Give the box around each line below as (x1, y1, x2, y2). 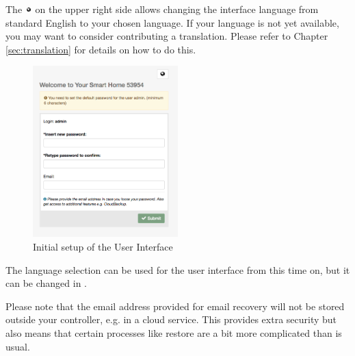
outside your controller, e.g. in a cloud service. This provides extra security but (5, 312, 337, 327)
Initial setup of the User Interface (33, 240, 173, 254)
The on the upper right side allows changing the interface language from (5, 2, 319, 16)
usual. (5, 339, 30, 353)
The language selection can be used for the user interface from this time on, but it (5, 262, 350, 277)
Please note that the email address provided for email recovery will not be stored (5, 298, 345, 313)
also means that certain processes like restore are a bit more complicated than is (5, 326, 342, 340)
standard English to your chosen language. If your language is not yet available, (5, 15, 339, 29)
